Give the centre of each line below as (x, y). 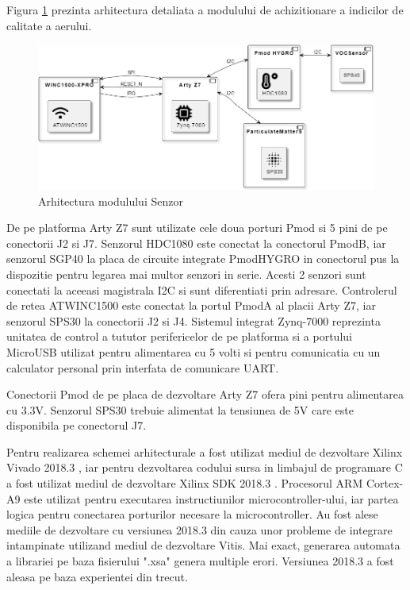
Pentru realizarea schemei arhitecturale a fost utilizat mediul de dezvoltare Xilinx (205, 451)
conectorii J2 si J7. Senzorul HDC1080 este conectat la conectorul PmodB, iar (196, 243)
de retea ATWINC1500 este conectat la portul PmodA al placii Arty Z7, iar (191, 305)
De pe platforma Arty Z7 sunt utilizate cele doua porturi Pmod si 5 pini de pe (197, 228)
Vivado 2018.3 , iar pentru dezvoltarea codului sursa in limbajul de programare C (205, 467)
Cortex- (385, 483)
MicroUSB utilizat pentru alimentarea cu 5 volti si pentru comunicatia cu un (194, 351)
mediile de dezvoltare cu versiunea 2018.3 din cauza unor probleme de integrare (199, 529)
